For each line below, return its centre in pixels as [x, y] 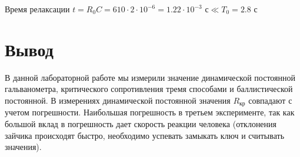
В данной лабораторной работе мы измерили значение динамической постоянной [150, 77]
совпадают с [270, 100]
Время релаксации [37, 9]
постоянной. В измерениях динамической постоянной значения [118, 100]
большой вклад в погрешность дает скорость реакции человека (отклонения [141, 123]
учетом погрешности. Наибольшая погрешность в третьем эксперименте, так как [150, 112]
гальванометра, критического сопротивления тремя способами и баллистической [149, 89]
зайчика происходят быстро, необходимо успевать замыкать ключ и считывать [145, 135]
